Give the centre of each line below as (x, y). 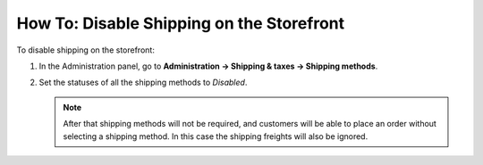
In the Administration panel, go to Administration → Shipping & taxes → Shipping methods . (208, 66)
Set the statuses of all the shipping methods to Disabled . (143, 82)
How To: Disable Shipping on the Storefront (180, 23)
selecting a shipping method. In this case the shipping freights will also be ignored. (216, 136)
